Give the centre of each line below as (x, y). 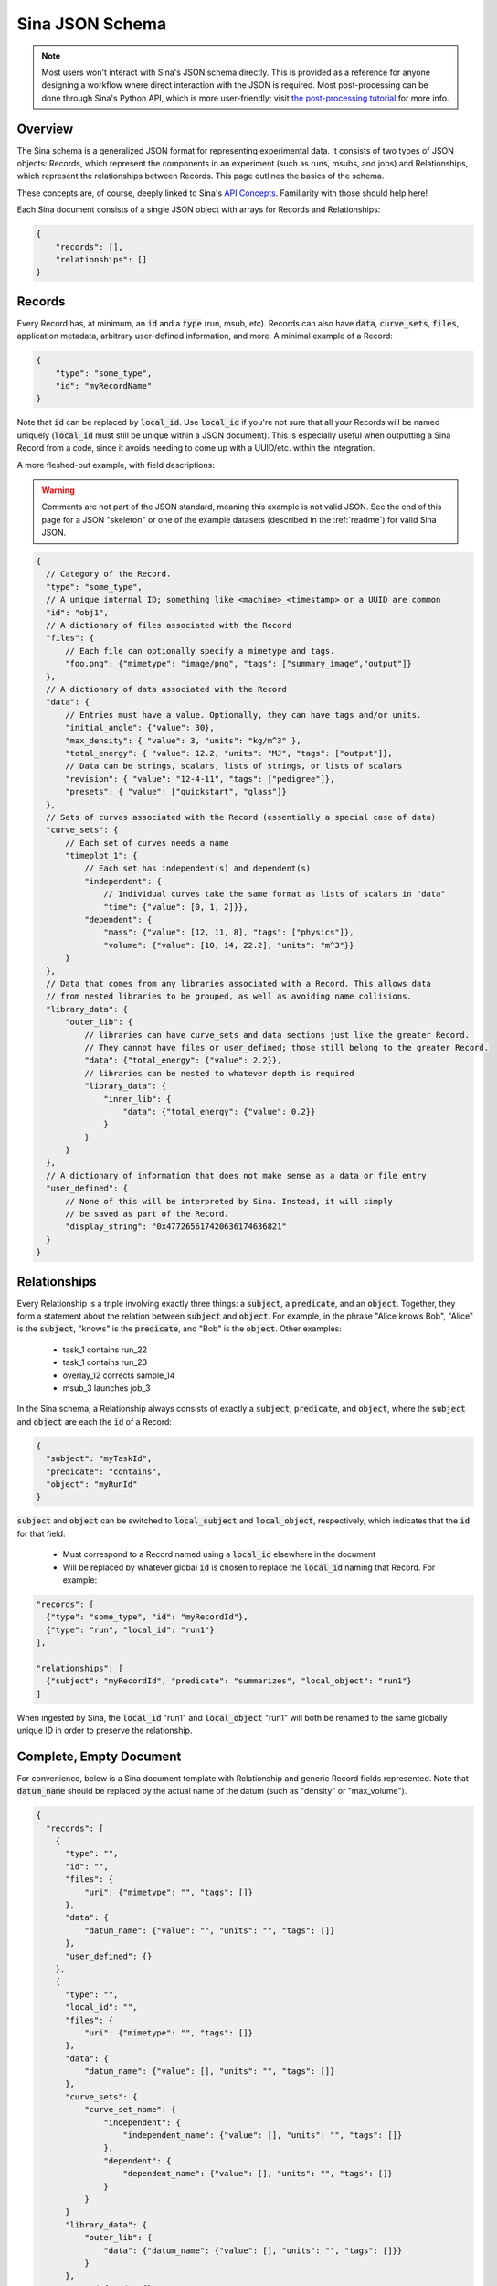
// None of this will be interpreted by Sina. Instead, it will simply (229, 1201)
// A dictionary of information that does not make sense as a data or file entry (236, 1175)
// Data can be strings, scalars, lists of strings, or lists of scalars (234, 766)
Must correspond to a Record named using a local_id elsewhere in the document (219, 1554)
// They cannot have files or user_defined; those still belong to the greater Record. (286, 1047)
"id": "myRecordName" (104, 385)
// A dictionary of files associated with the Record (169, 625)
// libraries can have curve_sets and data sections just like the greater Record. (277, 1035)
